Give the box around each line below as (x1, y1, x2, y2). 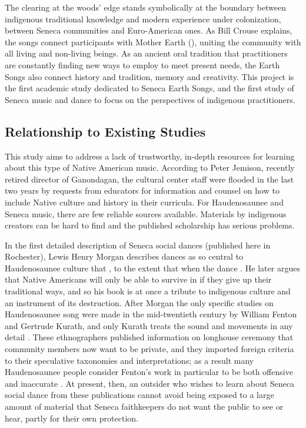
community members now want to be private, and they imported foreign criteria (5, 343, 294, 355)
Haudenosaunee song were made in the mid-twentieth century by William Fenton (5, 308, 297, 320)
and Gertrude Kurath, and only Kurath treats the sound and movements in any (5, 319, 293, 331)
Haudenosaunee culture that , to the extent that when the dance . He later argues (5, 261, 300, 274)
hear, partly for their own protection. (5, 412, 138, 424)
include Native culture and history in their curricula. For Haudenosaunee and (5, 195, 284, 208)
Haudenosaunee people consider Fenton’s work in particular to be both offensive (5, 366, 293, 378)
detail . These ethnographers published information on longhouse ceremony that (5, 331, 294, 343)
